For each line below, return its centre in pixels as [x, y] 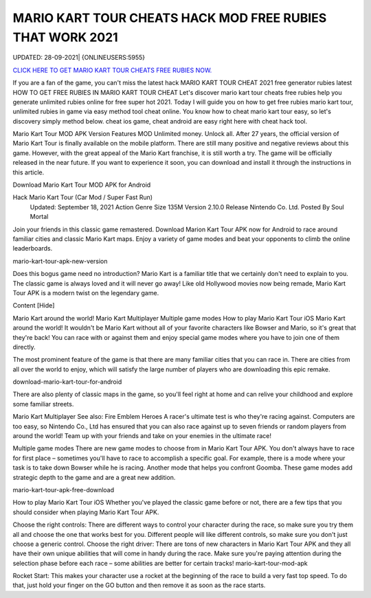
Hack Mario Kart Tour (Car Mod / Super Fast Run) [83, 197]
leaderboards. [33, 249]
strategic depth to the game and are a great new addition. [94, 477]
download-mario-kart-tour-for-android [67, 382]
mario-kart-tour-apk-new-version [60, 261]
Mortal [39, 217]
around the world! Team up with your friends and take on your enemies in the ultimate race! [142, 436]
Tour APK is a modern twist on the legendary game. [86, 292]
